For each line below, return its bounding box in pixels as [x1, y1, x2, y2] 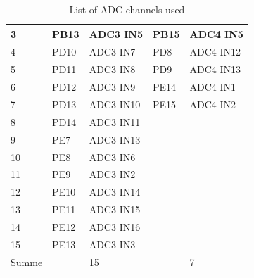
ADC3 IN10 [89, 96, 141, 111]
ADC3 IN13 [89, 132, 141, 146]
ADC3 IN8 [89, 62, 136, 77]
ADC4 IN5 [189, 26, 243, 41]
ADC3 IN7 [89, 44, 136, 59]
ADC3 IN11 [89, 114, 141, 129]
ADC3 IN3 [89, 236, 136, 251]
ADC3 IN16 [89, 219, 141, 234]
